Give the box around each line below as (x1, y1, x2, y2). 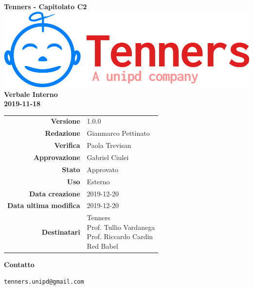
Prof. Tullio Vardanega (87, 222, 155, 232)
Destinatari (41, 226, 80, 237)
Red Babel (87, 241, 118, 251)
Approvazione (33, 152, 80, 162)
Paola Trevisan (87, 140, 131, 150)
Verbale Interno (4, 89, 58, 99)
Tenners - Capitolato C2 (4, 1, 87, 11)
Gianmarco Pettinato (87, 128, 150, 138)
